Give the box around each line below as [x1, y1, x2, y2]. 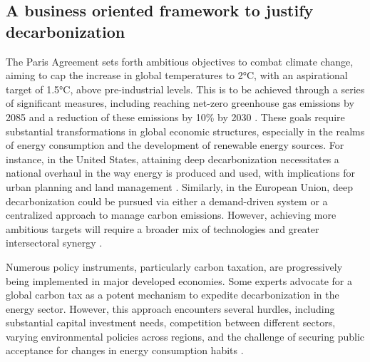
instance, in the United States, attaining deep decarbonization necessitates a [6, 151, 339, 166]
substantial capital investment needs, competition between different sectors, [6, 315, 336, 330]
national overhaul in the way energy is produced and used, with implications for [6, 165, 356, 180]
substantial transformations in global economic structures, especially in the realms [6, 123, 365, 138]
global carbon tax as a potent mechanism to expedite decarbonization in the [6, 287, 339, 302]
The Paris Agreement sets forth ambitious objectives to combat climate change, [6, 53, 354, 68]
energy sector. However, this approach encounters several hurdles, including [6, 301, 335, 316]
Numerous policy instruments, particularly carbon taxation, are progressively [6, 259, 343, 274]
